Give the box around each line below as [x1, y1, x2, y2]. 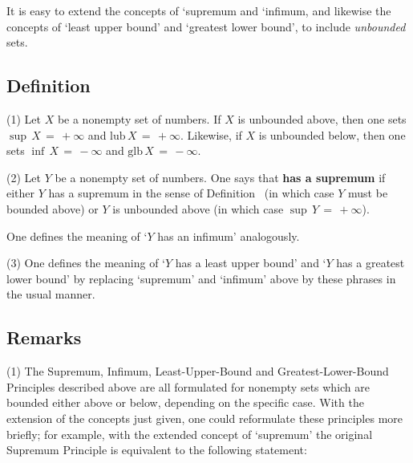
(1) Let [6, 110, 41, 127]
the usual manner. [6, 286, 95, 303]
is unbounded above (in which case [112, 200, 284, 217]
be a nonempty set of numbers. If [57, 110, 221, 127]
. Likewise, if [180, 126, 242, 143]
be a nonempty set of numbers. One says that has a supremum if [55, 169, 386, 185]
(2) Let [6, 169, 41, 185]
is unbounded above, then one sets [237, 110, 407, 127]
